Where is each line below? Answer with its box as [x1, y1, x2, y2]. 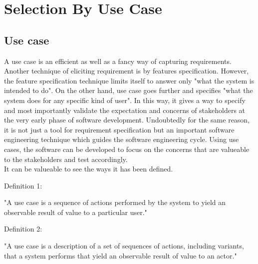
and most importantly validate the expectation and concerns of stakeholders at [4, 104, 246, 115]
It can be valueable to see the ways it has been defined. [4, 163, 173, 174]
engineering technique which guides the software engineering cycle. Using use [4, 134, 239, 144]
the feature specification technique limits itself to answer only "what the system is [4, 75, 255, 85]
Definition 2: [4, 223, 42, 234]
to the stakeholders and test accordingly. [4, 153, 128, 164]
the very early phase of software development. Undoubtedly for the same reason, [4, 114, 250, 125]
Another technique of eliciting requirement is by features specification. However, [4, 65, 249, 76]
